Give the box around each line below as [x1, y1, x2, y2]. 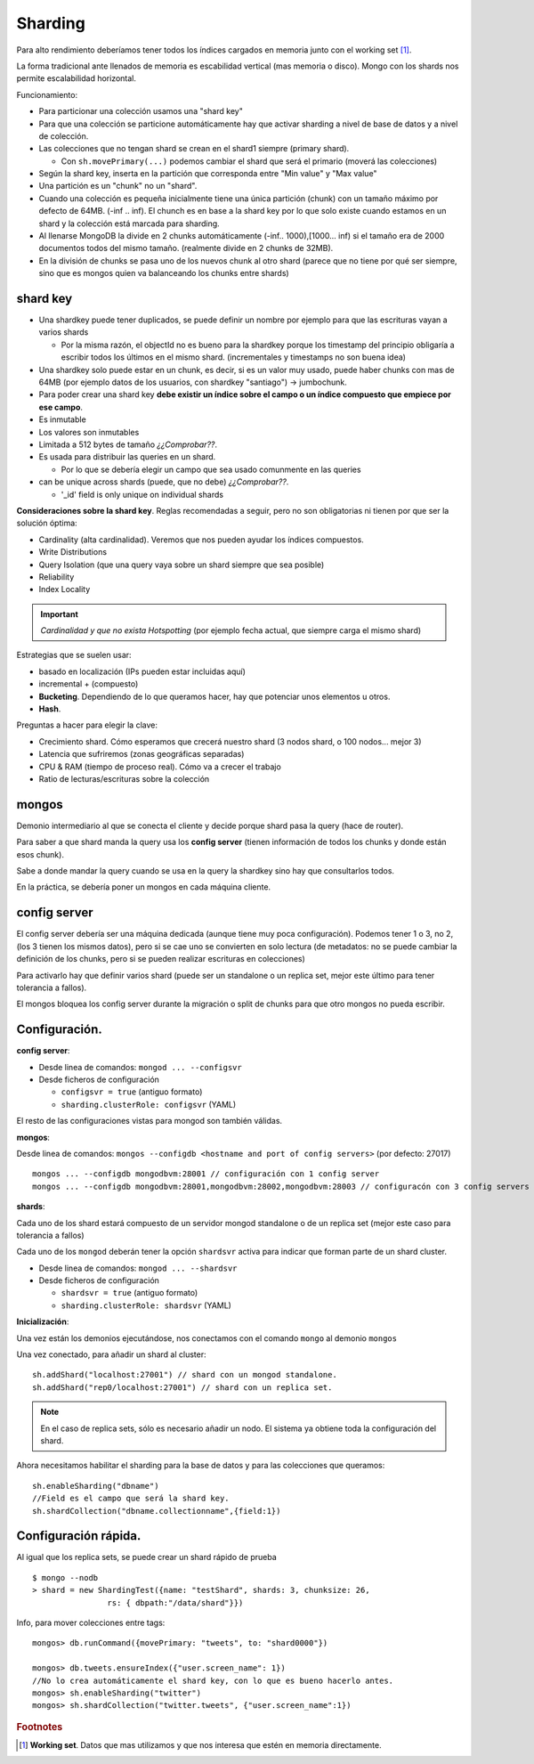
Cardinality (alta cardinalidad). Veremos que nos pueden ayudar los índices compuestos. [38, 534, 364, 545]
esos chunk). [16, 849, 64, 859]
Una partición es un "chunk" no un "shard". [38, 181, 198, 191]
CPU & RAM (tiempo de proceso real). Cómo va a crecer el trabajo [38, 761, 282, 772]
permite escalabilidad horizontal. [16, 73, 137, 84]
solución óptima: [16, 517, 77, 529]
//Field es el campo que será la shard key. [32, 1493, 231, 1504]
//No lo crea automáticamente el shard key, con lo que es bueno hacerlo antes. [32, 1675, 394, 1686]
